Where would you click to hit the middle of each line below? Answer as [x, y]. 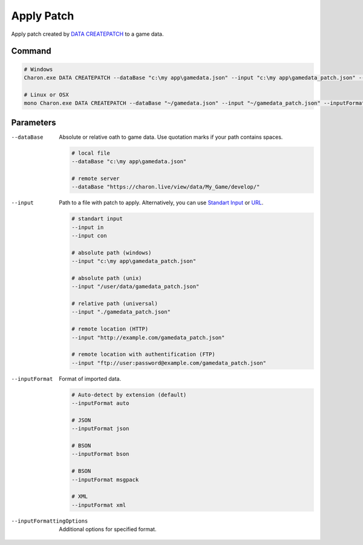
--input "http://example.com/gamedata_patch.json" [148, 337]
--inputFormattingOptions [50, 521]
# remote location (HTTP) [110, 329]
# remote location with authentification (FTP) [143, 354]
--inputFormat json [100, 429]
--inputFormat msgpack [105, 480]
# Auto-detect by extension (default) [129, 395]
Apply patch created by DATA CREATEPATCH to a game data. [87, 34]
